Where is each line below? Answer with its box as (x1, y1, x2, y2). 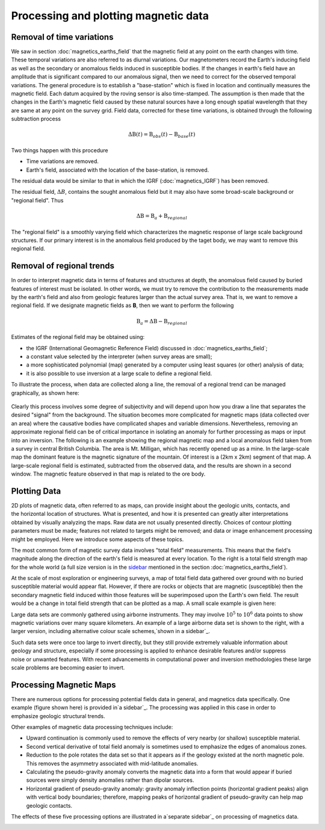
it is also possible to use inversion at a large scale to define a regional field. (26, 370, 212, 377)
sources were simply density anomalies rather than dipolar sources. (26, 776, 194, 784)
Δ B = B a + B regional (136, 212, 188, 221)
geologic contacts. (26, 802, 72, 809)
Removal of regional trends (11, 261, 114, 271)
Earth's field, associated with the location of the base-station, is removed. (26, 166, 209, 173)
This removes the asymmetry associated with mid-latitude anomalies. (26, 760, 199, 767)
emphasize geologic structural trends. (11, 712, 105, 719)
